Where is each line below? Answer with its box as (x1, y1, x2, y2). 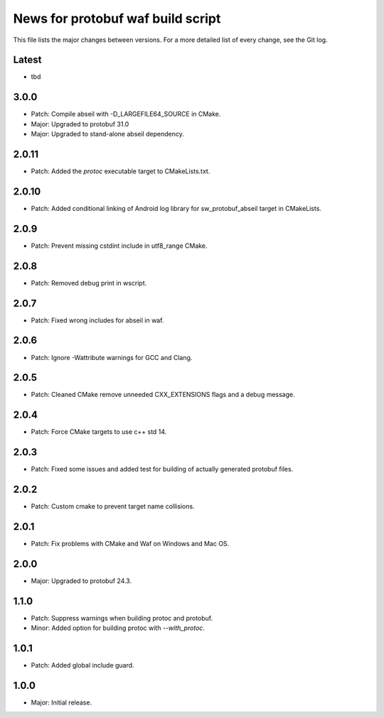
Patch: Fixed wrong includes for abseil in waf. (31, 316, 164, 325)
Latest (13, 54, 42, 66)
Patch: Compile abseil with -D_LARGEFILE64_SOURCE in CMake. (31, 110, 221, 119)
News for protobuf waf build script (13, 11, 221, 26)
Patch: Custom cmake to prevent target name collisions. (31, 502, 195, 511)
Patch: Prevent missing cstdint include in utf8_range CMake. (31, 241, 208, 250)
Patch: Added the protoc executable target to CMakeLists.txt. (31, 167, 210, 175)
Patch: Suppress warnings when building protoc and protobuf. (31, 614, 213, 622)
